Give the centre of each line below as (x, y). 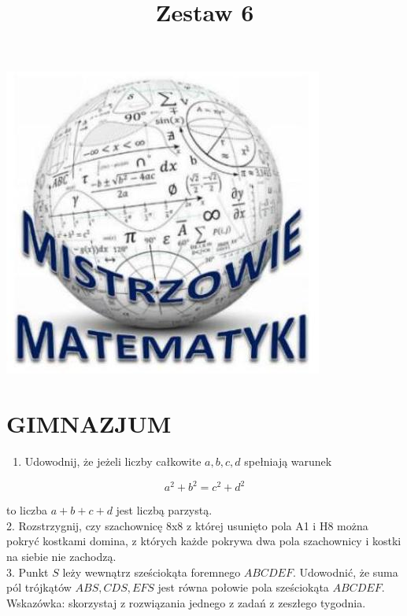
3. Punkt (28, 572)
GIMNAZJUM (89, 424)
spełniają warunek (288, 461)
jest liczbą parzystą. (164, 510)
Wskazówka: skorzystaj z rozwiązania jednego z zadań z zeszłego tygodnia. (186, 602)
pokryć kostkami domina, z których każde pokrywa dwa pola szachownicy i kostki (204, 541)
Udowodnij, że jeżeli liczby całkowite (113, 461)
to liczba (27, 510)
